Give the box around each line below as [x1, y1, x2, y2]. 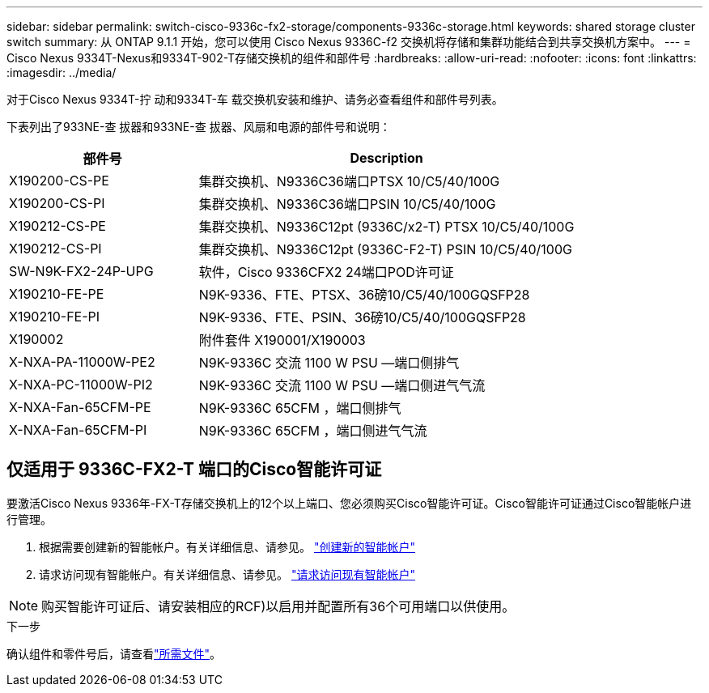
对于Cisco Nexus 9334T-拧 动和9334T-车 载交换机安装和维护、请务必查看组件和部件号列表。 [6, 92, 503, 106]
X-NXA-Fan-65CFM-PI [9, 422, 147, 438]
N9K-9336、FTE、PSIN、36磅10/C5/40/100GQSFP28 [198, 309, 526, 325]
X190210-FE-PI [9, 308, 100, 325]
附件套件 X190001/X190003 [198, 332, 366, 348]
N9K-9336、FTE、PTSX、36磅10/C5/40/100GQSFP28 [198, 287, 530, 303]
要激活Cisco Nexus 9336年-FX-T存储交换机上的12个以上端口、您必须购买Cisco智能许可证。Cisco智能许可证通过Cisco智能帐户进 [6, 495, 692, 510]
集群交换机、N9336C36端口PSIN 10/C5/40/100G [198, 196, 496, 212]
